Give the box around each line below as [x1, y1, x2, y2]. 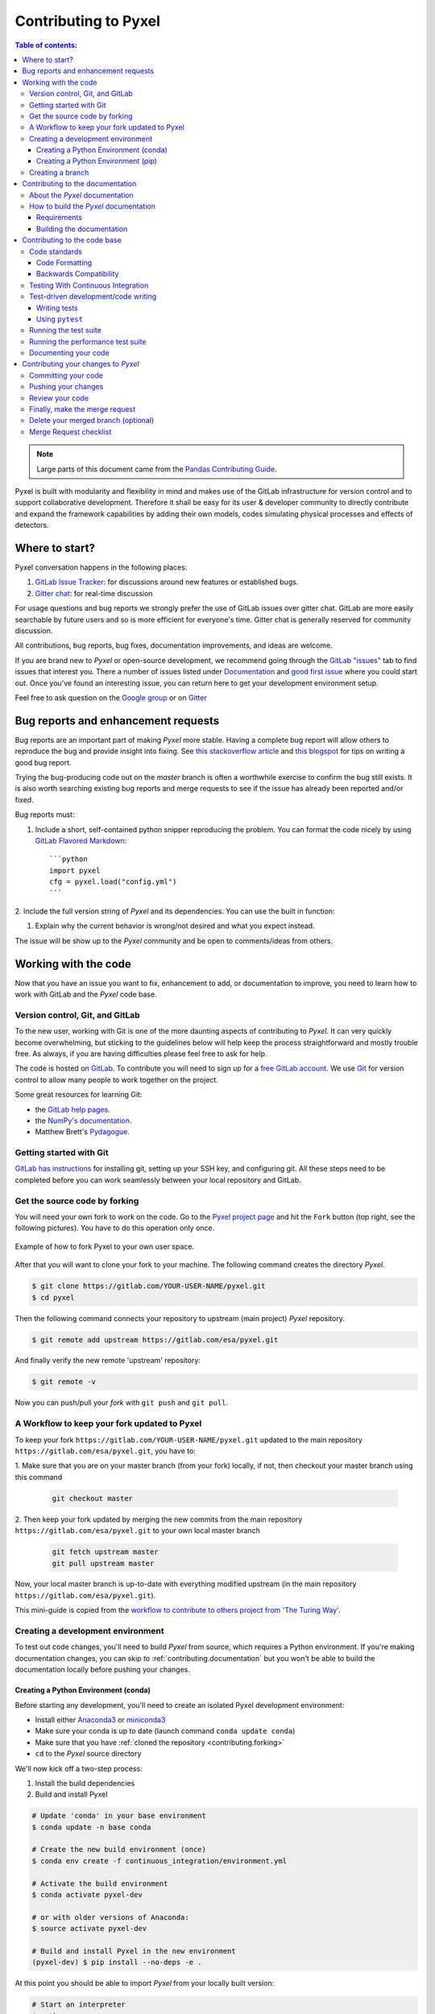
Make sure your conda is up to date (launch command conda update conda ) [35, 1726, 296, 1736]
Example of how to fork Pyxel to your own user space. [14, 1241, 195, 1251]
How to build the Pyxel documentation [29, 201, 156, 211]
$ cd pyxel [31, 1293, 75, 1302]
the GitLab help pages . [35, 1104, 110, 1114]
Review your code [29, 393, 89, 403]
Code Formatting [36, 258, 93, 267]
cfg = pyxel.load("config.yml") [49, 877, 177, 886]
